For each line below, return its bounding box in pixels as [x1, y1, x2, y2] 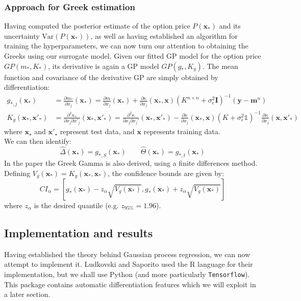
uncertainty [4, 30, 40, 41]
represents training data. [143, 126, 220, 136]
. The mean [202, 60, 238, 71]
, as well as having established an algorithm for [90, 30, 238, 41]
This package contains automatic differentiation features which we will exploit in [4, 279, 256, 289]
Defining [4, 167, 31, 178]
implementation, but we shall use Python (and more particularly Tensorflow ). [4, 268, 250, 279]
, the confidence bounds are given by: [108, 167, 224, 178]
